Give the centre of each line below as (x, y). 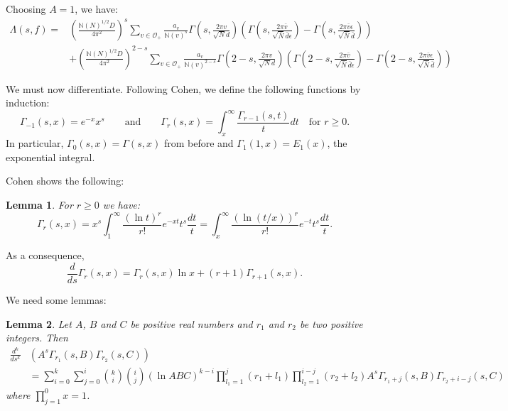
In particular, (35, 143)
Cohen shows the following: (65, 181)
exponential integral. (50, 157)
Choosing (26, 9)
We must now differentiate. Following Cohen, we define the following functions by (183, 88)
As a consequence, (45, 255)
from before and (199, 143)
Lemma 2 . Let (39, 323)
